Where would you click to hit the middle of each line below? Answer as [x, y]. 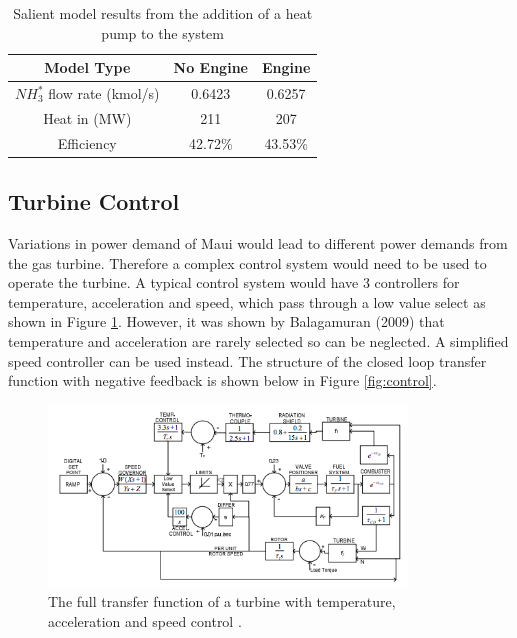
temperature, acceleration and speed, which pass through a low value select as [247, 301]
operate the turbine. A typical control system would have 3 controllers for [234, 282]
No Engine [210, 67]
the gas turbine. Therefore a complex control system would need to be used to [247, 262]
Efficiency [87, 142]
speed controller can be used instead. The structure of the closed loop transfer [247, 360]
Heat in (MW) [87, 117]
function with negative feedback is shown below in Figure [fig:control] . [222, 380]
